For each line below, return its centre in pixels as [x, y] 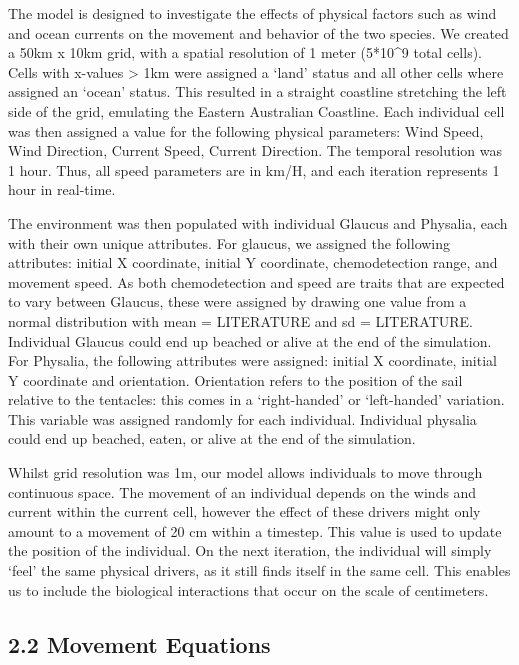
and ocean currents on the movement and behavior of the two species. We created [258, 32]
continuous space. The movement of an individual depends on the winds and [242, 491]
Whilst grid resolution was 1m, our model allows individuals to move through [245, 472]
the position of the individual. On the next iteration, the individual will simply [250, 550]
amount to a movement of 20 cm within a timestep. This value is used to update [255, 530]
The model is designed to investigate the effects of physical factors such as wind [252, 13]
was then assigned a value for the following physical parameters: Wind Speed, [246, 130]
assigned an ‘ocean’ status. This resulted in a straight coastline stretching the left [257, 91]
